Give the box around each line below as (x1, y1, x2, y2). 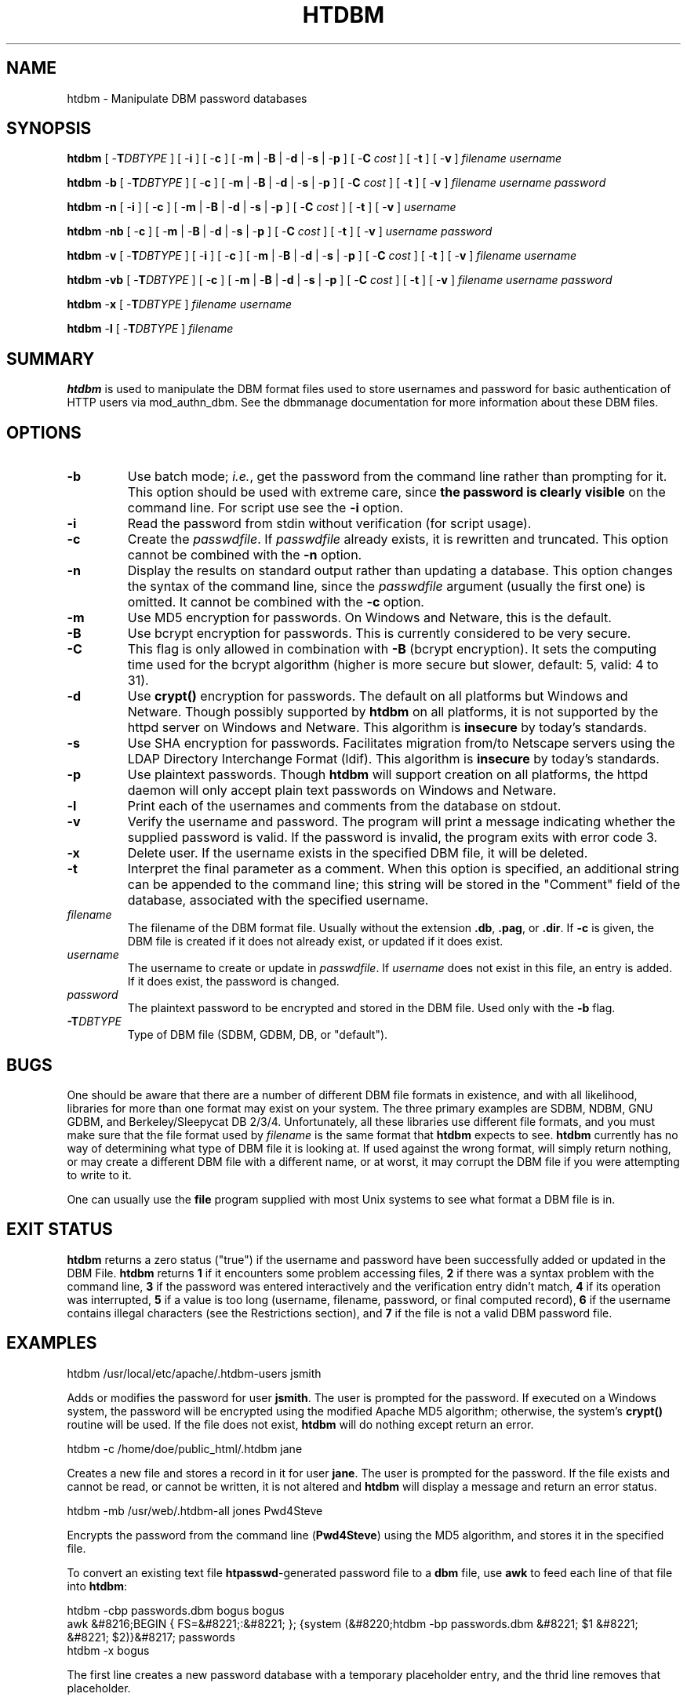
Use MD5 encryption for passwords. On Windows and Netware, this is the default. (127, 610, 612, 626)
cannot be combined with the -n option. (127, 547, 362, 563)
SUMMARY (6, 348, 95, 369)
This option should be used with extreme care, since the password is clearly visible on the (127, 484, 666, 501)
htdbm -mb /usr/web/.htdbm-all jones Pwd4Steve (67, 1503, 323, 1517)
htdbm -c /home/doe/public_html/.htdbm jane (67, 1441, 303, 1455)
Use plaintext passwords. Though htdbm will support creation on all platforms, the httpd (127, 767, 649, 783)
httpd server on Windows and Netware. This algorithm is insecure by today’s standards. (127, 719, 647, 736)
